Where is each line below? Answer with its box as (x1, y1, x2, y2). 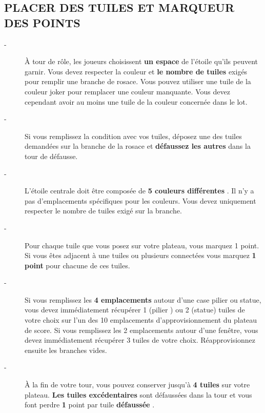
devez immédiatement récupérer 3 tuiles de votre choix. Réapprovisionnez (25, 335, 256, 345)
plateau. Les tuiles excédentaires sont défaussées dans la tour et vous (25, 389, 252, 400)
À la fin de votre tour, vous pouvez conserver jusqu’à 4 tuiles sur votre (25, 379, 250, 390)
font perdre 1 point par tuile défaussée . (25, 399, 155, 410)
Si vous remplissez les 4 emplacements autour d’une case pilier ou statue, (25, 294, 261, 305)
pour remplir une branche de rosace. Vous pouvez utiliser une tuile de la (25, 76, 251, 87)
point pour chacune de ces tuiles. (25, 260, 130, 270)
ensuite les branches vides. (25, 344, 107, 355)
